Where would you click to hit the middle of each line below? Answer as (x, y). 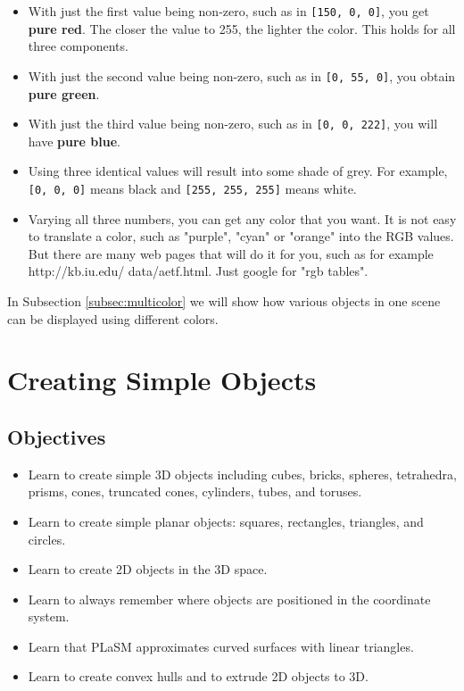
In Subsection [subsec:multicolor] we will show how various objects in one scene (224, 300)
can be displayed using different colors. (113, 318)
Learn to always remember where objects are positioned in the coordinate (229, 599)
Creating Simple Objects (162, 380)
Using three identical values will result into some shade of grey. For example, (238, 171)
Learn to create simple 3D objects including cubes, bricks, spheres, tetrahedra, (242, 474)
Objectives (57, 436)
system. (49, 616)
